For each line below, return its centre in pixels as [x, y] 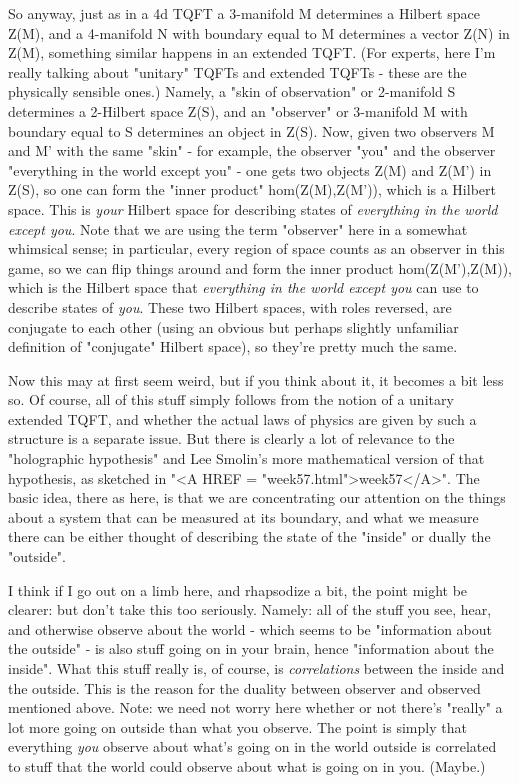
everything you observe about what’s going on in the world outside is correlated [252, 746]
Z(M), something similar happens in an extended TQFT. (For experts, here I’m [252, 52]
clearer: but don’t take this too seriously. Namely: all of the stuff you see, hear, [250, 609]
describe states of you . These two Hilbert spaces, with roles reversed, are [230, 306]
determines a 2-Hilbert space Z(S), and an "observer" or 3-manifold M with [238, 110]
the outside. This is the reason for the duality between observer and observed [244, 687]
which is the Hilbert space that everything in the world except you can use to [243, 287]
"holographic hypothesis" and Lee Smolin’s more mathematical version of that [246, 458]
